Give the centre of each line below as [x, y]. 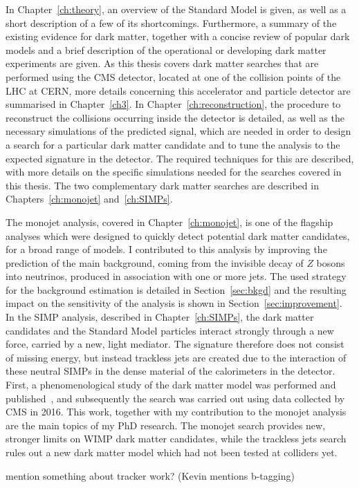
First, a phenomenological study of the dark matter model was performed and [171, 385]
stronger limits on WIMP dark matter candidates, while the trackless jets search [176, 439]
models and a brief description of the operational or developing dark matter [166, 49]
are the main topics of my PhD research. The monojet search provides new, [166, 425]
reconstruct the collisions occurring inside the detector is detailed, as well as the [175, 117]
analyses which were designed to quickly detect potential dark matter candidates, [178, 235]
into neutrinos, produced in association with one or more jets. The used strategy [176, 276]
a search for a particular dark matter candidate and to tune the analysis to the [173, 144]
